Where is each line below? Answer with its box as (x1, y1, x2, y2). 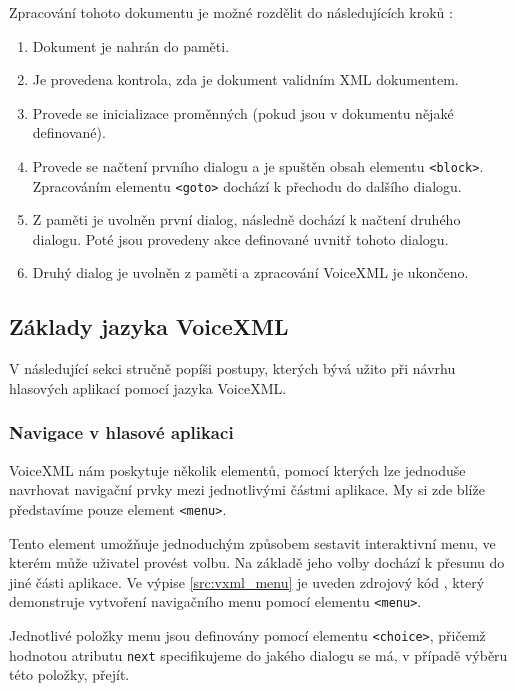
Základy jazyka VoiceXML (9, 311, 289, 342)
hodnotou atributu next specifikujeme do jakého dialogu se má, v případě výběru (9, 644, 508, 665)
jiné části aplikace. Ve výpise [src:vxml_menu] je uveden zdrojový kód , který (9, 571, 485, 592)
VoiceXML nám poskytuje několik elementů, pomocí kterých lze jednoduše (9, 459, 466, 480)
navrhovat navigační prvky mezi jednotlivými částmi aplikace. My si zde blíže (9, 479, 485, 500)
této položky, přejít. (9, 664, 130, 685)
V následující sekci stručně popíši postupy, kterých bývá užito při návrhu (9, 358, 456, 379)
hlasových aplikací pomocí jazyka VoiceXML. (9, 377, 287, 398)
